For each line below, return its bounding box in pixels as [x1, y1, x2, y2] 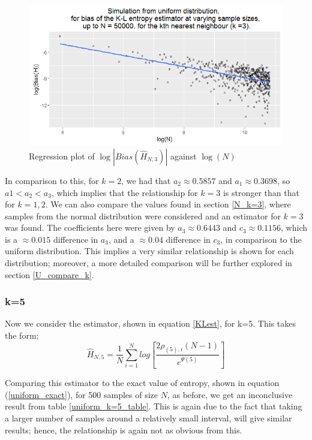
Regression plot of [29, 149, 95, 162]
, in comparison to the [220, 233, 302, 245]
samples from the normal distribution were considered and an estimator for [5, 209, 281, 222]
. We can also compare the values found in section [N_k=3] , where [45, 198, 291, 210]
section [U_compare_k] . [5, 268, 94, 281]
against [170, 149, 197, 162]
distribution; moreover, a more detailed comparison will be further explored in [5, 257, 292, 269]
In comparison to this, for [5, 174, 99, 186]
